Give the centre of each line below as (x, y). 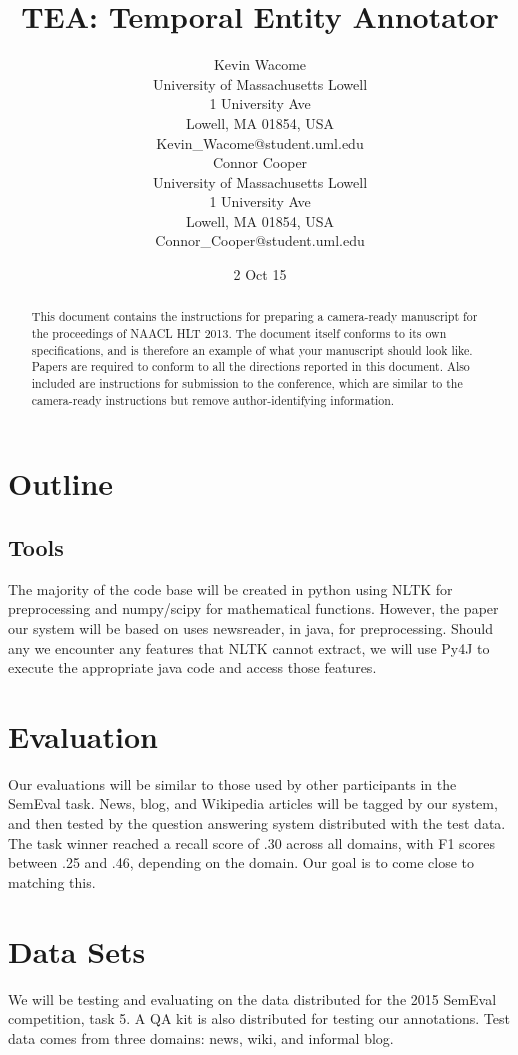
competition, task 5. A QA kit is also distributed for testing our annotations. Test (259, 1018)
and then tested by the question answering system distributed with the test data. (257, 823)
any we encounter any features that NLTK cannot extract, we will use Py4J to (249, 647)
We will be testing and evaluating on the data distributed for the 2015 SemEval (252, 998)
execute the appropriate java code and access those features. (192, 667)
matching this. (52, 881)
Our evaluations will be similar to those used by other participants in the (232, 783)
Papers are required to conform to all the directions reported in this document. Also (250, 366)
